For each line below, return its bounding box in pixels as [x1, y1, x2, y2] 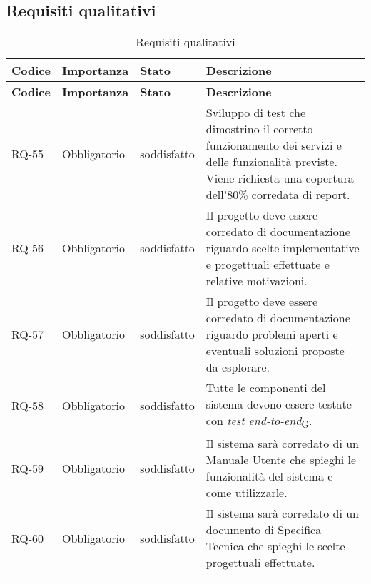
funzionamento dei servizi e [205, 137, 342, 154]
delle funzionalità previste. [205, 153, 338, 170]
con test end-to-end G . [205, 412, 312, 431]
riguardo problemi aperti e [205, 326, 338, 343]
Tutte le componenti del [205, 379, 326, 396]
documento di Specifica [205, 521, 322, 538]
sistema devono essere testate [205, 396, 352, 413]
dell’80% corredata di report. [205, 186, 350, 203]
